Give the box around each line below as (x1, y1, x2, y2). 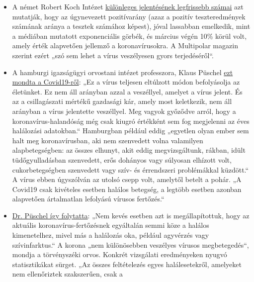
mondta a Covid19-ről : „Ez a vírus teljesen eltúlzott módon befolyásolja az (12, 77, 240, 87)
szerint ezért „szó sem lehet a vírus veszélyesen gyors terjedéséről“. (12, 50, 214, 60)
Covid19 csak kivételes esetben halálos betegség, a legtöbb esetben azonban (12, 184, 242, 194)
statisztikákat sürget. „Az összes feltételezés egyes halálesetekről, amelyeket (12, 259, 242, 269)
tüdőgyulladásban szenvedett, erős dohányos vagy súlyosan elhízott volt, (12, 154, 232, 165)
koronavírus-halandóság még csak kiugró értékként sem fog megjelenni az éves (12, 115, 250, 126)
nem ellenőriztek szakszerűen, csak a (12, 269, 123, 279)
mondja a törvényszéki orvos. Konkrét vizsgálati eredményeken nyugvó (12, 249, 227, 260)
